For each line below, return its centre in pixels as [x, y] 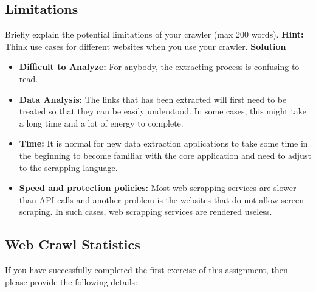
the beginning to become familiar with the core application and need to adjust [165, 155]
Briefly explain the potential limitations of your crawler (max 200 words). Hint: [154, 34]
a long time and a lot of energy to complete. [101, 123]
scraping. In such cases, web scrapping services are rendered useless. [146, 211]
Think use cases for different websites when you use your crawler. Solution [146, 46]
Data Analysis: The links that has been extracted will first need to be [153, 99]
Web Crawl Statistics [73, 244]
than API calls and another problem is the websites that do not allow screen [161, 199]
